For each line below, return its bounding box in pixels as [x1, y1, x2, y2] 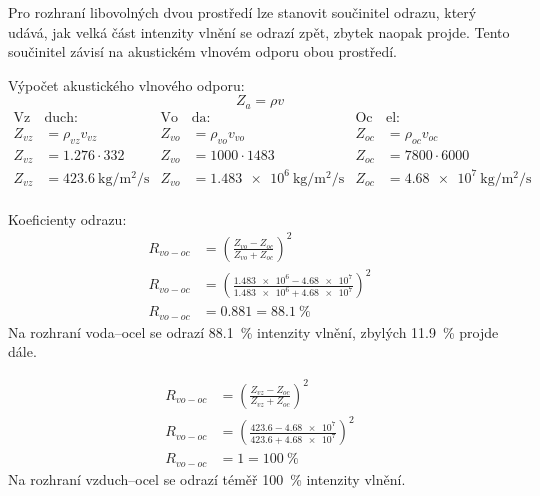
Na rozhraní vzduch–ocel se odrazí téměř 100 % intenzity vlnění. [8, 468, 406, 489]
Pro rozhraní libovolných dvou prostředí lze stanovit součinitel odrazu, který [8, 2, 477, 22]
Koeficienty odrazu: [8, 208, 127, 229]
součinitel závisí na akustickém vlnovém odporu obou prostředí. [8, 41, 397, 62]
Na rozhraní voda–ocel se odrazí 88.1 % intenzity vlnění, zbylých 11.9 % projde [8, 321, 499, 342]
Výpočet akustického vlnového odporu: [8, 74, 245, 95]
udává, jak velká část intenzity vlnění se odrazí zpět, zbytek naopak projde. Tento [8, 21, 510, 42]
